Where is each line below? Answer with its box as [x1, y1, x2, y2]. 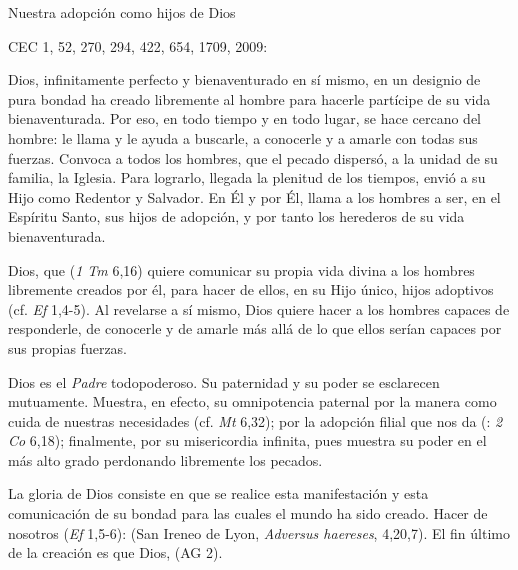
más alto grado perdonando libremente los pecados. [8, 449, 323, 470]
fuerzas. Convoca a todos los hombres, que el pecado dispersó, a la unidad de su [8, 147, 498, 168]
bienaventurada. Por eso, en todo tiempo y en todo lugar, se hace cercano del [8, 108, 481, 129]
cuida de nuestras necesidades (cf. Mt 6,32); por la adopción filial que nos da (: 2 [8, 410, 503, 431]
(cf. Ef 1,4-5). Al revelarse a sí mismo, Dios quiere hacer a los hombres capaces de [8, 298, 510, 319]
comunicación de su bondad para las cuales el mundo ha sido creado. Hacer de [8, 503, 488, 524]
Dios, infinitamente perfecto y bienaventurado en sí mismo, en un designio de [8, 69, 481, 90]
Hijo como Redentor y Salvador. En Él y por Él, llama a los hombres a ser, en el [8, 186, 501, 207]
